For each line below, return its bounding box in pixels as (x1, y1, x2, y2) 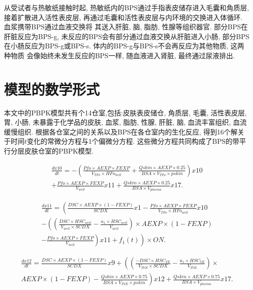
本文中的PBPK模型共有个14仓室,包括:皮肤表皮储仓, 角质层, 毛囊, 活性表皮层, (4, 107, 247, 117)
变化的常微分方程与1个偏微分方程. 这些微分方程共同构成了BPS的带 (27, 136, 239, 146)
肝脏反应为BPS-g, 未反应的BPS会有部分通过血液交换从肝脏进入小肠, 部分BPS (4, 31, 250, 41)
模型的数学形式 (4, 79, 100, 99)
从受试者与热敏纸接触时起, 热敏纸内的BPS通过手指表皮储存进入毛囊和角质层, (4, 2, 249, 12)
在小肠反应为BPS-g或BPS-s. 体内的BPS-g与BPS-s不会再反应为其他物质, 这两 (4, 41, 244, 51)
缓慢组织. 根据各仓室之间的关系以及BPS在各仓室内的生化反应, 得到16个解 (4, 126, 238, 136)
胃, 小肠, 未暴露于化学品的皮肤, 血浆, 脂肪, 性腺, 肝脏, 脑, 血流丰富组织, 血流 (4, 117, 247, 127)
